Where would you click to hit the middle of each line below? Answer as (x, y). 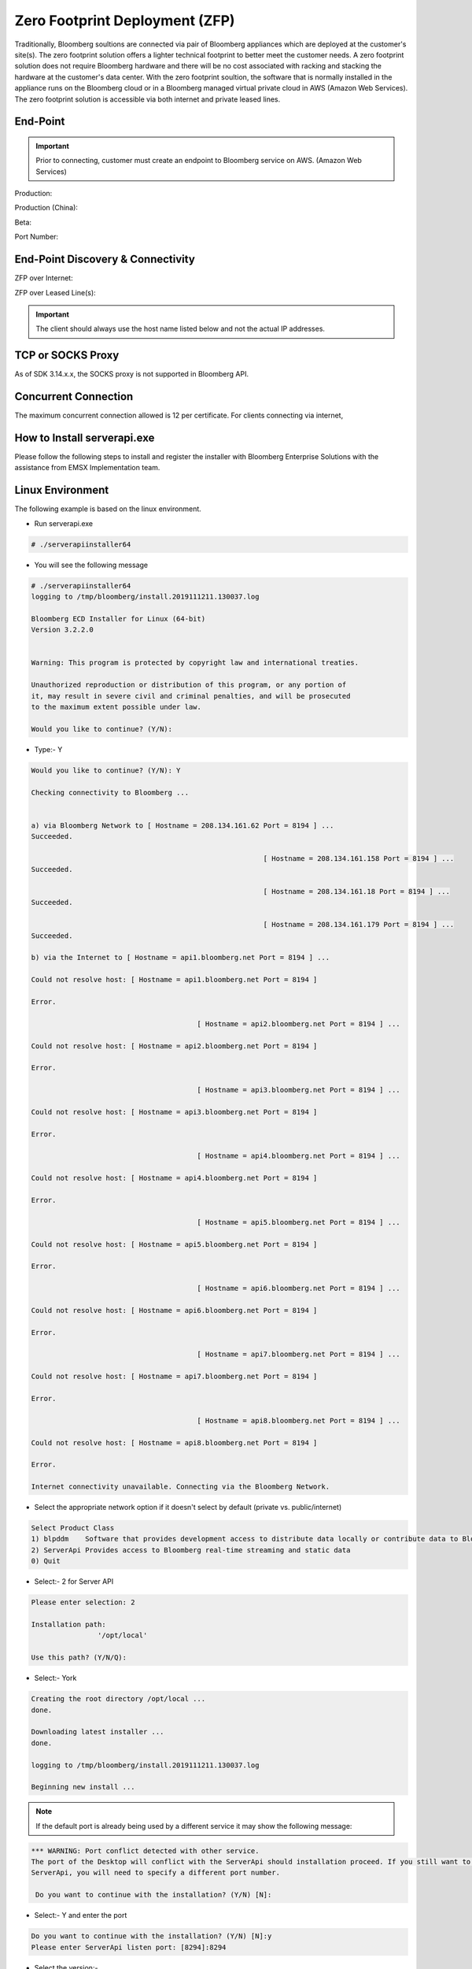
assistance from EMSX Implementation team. (87, 468)
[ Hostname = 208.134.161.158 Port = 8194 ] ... (359, 858)
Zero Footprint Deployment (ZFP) (125, 20)
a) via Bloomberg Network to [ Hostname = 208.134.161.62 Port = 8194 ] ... (183, 825)
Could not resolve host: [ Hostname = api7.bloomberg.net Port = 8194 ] (174, 1377)
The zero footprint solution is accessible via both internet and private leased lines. (147, 99)
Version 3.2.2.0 (63, 630)
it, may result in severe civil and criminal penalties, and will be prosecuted (191, 696)
